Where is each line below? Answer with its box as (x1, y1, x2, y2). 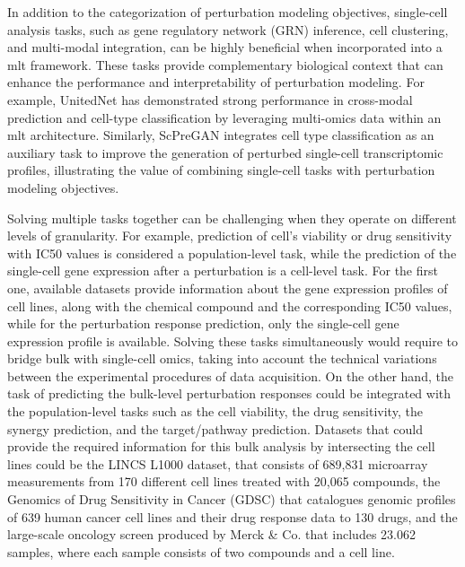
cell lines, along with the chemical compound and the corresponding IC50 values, (7, 296, 452, 315)
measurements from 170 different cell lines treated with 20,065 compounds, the (7, 472, 441, 491)
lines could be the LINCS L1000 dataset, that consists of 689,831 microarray (7, 454, 428, 473)
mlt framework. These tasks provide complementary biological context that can (7, 55, 443, 74)
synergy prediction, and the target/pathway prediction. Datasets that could (7, 419, 424, 438)
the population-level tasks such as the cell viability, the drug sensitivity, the (7, 402, 423, 421)
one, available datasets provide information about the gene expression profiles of (7, 278, 448, 297)
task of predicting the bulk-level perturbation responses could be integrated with (7, 384, 452, 403)
